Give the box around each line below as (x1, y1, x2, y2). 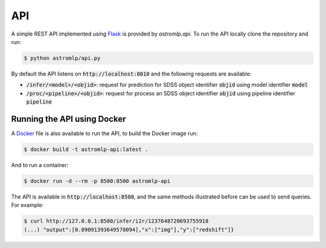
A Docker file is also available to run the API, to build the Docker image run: (11, 130, 198, 137)
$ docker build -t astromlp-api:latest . (24, 145, 149, 153)
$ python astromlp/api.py (24, 54, 101, 62)
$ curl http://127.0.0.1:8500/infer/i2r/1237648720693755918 (24, 218, 209, 224)
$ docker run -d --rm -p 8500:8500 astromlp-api (24, 177, 171, 184)
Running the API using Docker (11, 113, 126, 124)
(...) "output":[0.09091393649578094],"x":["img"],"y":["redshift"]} (24, 226, 234, 233)
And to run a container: (11, 161, 69, 168)
